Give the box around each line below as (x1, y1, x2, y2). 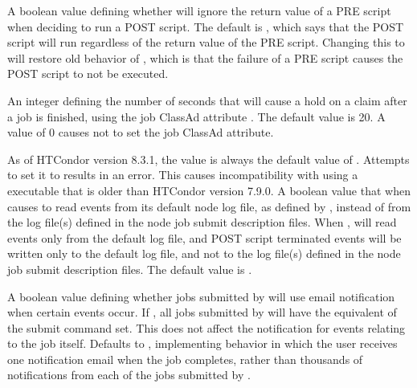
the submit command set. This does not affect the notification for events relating (7, 319, 406, 336)
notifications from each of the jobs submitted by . (7, 366, 251, 383)
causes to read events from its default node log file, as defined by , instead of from (7, 198, 411, 214)
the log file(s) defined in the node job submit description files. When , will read (7, 214, 397, 231)
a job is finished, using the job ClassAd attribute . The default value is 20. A (7, 108, 386, 125)
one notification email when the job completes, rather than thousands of (7, 350, 363, 367)
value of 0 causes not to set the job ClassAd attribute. (7, 124, 274, 141)
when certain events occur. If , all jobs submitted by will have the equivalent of (7, 304, 397, 321)
